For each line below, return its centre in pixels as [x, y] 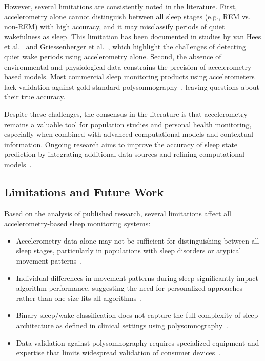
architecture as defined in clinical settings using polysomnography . [122, 325]
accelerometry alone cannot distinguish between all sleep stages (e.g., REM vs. [127, 16]
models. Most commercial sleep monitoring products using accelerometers [139, 77]
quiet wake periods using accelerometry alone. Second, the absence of [113, 56]
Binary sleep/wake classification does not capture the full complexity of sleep [137, 315]
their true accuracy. [35, 97]
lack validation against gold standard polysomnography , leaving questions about [132, 86]
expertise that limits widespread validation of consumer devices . [118, 353]
